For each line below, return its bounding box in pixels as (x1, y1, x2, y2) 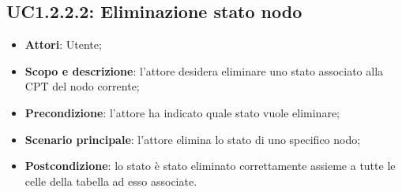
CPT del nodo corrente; (24, 78, 140, 94)
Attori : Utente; (24, 36, 102, 53)
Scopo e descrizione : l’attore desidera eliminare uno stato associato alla (24, 62, 384, 79)
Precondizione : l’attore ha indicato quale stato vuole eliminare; (24, 104, 340, 120)
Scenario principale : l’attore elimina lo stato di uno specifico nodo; (24, 131, 361, 147)
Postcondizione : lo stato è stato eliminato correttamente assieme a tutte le (24, 157, 396, 174)
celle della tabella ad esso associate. (24, 172, 197, 189)
